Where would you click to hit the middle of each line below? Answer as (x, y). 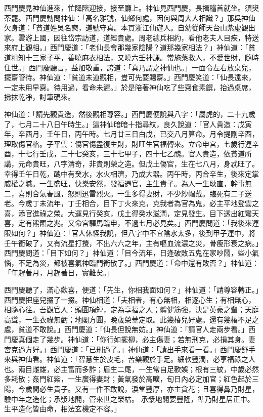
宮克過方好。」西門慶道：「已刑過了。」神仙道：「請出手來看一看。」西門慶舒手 (130, 349)
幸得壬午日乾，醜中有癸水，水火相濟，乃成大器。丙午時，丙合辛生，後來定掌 (131, 173)
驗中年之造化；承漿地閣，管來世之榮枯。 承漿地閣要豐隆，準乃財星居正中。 (129, 399)
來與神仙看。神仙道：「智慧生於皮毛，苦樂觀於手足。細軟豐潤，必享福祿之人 (130, 359)
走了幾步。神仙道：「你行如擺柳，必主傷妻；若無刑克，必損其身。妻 (144, 339)
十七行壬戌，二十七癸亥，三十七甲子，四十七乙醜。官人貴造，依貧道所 (135, 154)
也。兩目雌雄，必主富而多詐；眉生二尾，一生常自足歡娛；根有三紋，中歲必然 (131, 369)
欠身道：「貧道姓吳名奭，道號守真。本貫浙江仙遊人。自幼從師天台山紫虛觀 (126, 28)
